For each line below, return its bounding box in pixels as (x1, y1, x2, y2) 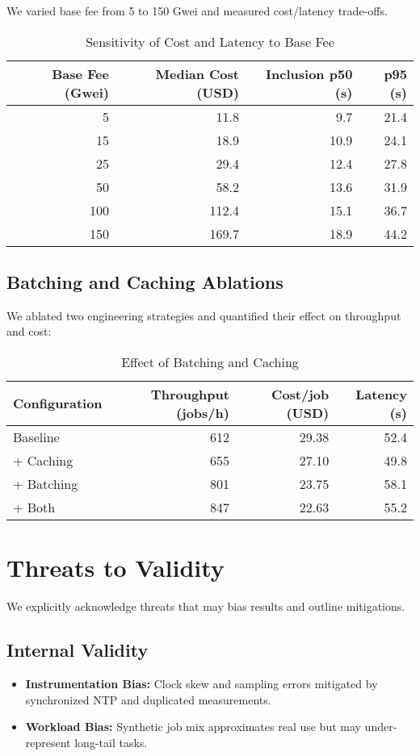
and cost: (6, 323, 52, 340)
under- (364, 718, 397, 735)
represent (25, 733, 71, 750)
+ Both (13, 497, 56, 516)
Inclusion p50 (266, 64, 353, 83)
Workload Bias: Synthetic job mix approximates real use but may (25, 718, 361, 735)
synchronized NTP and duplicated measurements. (25, 691, 271, 708)
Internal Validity (6, 637, 149, 662)
